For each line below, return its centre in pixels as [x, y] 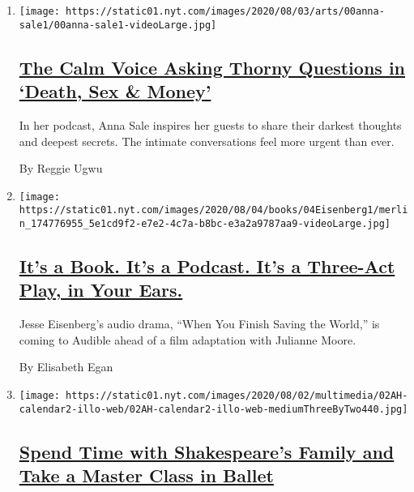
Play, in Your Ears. [101, 290]
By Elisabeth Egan [66, 367]
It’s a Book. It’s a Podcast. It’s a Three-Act [207, 266]
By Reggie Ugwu [61, 168]
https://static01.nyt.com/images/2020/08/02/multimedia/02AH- [237, 396]
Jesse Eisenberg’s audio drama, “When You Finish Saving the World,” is [199, 324]
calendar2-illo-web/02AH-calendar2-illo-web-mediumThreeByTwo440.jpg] [213, 409]
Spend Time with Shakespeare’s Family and [207, 451]
